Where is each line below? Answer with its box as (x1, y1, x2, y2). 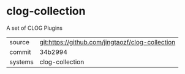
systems (9, 58, 34, 66)
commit (9, 47, 31, 56)
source (9, 38, 29, 46)
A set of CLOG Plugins (6, 24, 63, 32)
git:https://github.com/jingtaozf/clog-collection (39, 38, 176, 46)
